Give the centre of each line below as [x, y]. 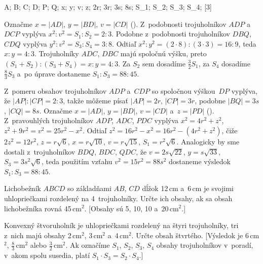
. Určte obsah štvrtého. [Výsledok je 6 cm [195, 235]
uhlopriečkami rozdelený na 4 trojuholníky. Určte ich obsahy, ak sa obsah [118, 198]
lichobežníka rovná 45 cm [43, 208]
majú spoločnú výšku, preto [163, 53]
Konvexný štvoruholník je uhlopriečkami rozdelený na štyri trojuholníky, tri [121, 225]
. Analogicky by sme [208, 141]
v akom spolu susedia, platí [47, 255]
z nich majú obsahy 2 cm [43, 235]
